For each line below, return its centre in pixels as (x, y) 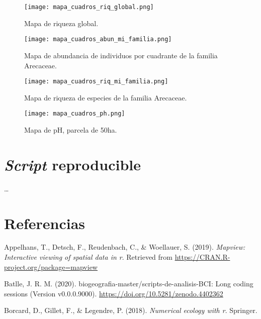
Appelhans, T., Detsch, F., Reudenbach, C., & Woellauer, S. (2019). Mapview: (125, 247)
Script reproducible (72, 164)
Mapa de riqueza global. (61, 23)
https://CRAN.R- (202, 257)
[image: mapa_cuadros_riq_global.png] (89, 7)
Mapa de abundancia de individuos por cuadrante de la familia (121, 55)
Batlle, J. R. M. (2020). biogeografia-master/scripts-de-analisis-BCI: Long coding (129, 284)
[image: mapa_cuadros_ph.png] (75, 114)
